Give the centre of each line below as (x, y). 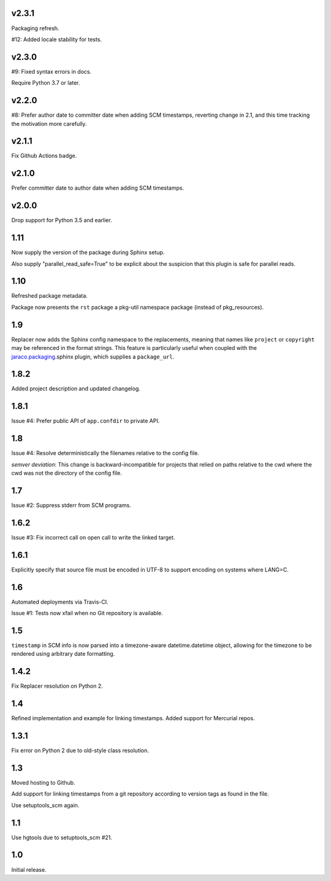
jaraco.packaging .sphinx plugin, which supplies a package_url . (93, 357)
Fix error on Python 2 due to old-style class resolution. (80, 751)
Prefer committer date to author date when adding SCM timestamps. (97, 188)
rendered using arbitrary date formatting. (63, 654)
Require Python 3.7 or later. (46, 83)
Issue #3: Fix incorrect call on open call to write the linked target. (93, 537)
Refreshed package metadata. (50, 296)
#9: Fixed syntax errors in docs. (51, 71)
